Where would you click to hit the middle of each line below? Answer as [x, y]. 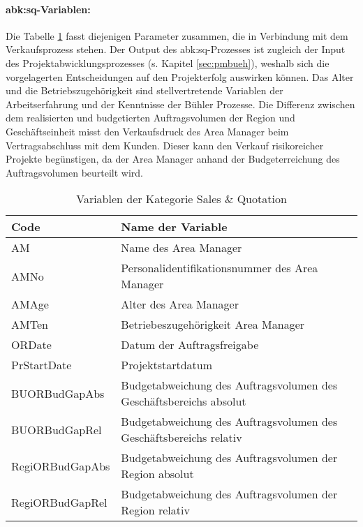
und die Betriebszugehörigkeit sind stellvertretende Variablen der [145, 90]
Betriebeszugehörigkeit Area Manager [213, 325]
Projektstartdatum [167, 365]
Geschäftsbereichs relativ [181, 438]
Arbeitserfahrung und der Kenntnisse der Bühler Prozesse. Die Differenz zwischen [180, 104]
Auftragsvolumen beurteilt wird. [75, 172]
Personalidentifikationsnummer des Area [220, 268]
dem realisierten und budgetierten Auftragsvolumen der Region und [150, 118]
